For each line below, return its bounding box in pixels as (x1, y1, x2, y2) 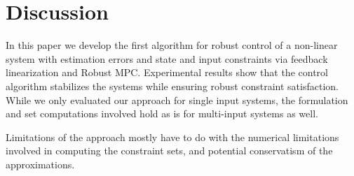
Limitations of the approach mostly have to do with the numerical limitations (6, 129, 339, 144)
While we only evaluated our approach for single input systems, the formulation (6, 92, 348, 107)
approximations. (6, 156, 75, 171)
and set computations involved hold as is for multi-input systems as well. (6, 106, 318, 121)
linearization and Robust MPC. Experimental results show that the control (6, 65, 328, 80)
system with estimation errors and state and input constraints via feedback (6, 51, 328, 66)
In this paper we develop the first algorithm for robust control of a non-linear (6, 38, 338, 52)
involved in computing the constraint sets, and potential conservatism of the (6, 143, 333, 158)
